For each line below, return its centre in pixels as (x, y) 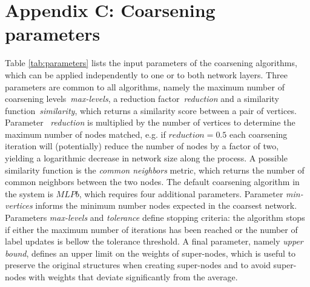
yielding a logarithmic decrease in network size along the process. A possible (146, 158)
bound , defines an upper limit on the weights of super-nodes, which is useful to (150, 253)
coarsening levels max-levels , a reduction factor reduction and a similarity (142, 99)
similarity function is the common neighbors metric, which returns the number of (155, 170)
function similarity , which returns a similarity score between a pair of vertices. (151, 110)
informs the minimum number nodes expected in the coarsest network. (166, 205)
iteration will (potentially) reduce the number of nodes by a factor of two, (142, 146)
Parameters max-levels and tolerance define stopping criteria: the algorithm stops (155, 218)
